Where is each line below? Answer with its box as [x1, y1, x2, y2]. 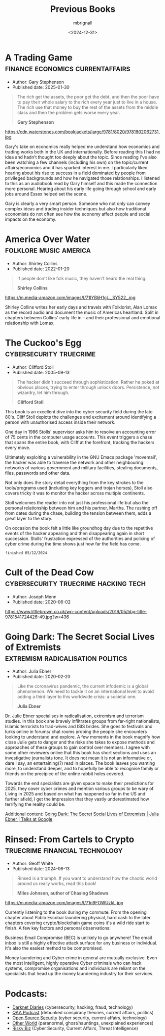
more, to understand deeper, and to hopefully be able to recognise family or [5, 766, 159, 772]
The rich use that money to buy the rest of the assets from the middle [17, 104, 159, 110]
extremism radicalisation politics [5, 652, 127, 663]
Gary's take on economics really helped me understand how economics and [5, 144, 160, 149]
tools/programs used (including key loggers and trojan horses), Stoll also [5, 485, 153, 491]
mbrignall [73, 20, 93, 26]
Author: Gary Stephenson [12, 79, 64, 85]
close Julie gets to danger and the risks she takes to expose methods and [5, 739, 155, 745]
